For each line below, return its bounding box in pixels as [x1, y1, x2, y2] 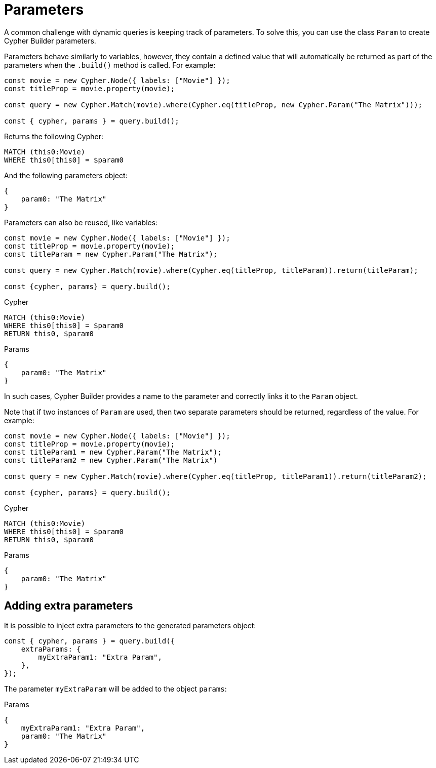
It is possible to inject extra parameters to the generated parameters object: [4, 621, 256, 630]
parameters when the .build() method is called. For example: [4, 60, 216, 69]
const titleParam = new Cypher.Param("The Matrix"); [4, 250, 218, 258]
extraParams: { [21, 644, 81, 653]
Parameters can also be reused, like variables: [4, 218, 158, 227]
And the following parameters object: [4, 171, 128, 180]
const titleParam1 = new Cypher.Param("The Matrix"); [4, 448, 222, 456]
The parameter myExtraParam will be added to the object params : [4, 684, 227, 693]
